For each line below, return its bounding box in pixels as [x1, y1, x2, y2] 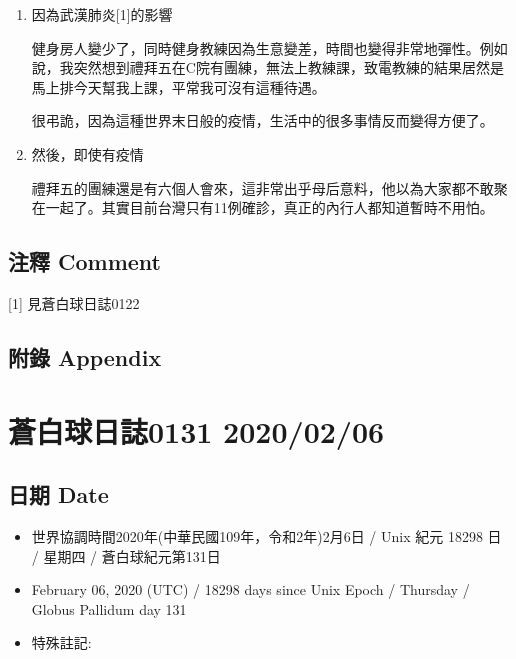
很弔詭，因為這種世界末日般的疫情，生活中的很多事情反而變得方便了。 [31, 110, 494, 131]
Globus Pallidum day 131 [31, 598, 187, 619]
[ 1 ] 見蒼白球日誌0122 [8, 292, 140, 313]
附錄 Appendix [8, 341, 162, 372]
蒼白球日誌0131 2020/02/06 [8, 410, 385, 451]
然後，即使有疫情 [31, 143, 144, 164]
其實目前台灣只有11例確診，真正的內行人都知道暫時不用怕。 [101, 197, 494, 218]
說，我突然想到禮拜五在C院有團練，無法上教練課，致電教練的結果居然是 [31, 57, 504, 78]
